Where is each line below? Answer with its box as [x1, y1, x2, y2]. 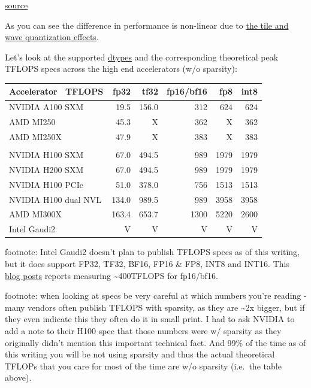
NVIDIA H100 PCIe [9, 178, 84, 190]
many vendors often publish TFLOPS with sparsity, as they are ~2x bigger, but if [5, 301, 305, 313]
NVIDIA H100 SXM [9, 148, 84, 161]
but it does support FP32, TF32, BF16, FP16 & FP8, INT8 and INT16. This [5, 257, 289, 269]
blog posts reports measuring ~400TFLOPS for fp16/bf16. [5, 269, 218, 281]
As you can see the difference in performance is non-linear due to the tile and [5, 19, 289, 31]
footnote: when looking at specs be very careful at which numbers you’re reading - [5, 289, 307, 302]
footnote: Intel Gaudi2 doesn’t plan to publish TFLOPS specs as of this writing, [5, 245, 300, 258]
